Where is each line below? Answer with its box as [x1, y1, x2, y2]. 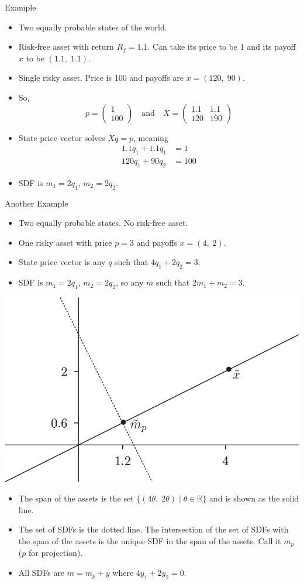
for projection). [28, 547, 83, 559]
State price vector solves [18, 131, 105, 143]
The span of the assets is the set [18, 492, 134, 504]
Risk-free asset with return [18, 40, 114, 53]
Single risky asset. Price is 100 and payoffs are [18, 71, 184, 84]
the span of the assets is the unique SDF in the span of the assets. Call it [18, 534, 281, 547]
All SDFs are [18, 566, 65, 578]
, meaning [133, 131, 168, 143]
